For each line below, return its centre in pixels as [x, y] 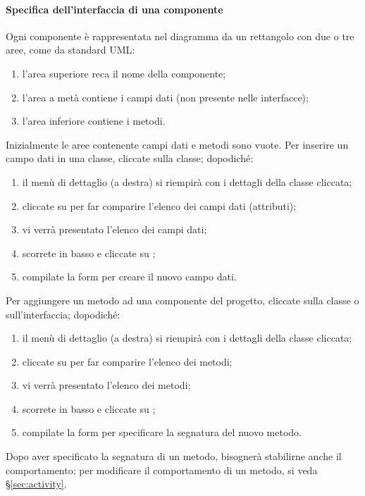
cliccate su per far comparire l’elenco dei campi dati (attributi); [159, 205]
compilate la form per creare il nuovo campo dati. [129, 277]
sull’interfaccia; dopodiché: [63, 314]
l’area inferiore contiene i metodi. [94, 121]
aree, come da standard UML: [70, 50]
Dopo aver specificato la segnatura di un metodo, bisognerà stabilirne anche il [174, 456]
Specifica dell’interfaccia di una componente [115, 9]
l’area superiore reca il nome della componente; [124, 73]
